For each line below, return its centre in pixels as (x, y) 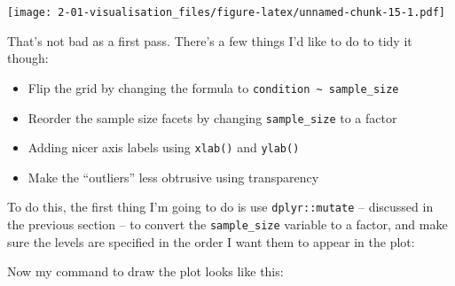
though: (28, 58)
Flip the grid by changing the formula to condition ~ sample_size (213, 87)
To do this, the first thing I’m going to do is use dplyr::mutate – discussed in (220, 207)
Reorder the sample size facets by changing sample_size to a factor (212, 117)
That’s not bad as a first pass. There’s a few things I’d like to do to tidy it (210, 40)
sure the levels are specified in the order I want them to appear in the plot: (211, 241)
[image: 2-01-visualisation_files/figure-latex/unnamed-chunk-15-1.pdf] (226, 12)
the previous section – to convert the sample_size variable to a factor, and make (227, 224)
